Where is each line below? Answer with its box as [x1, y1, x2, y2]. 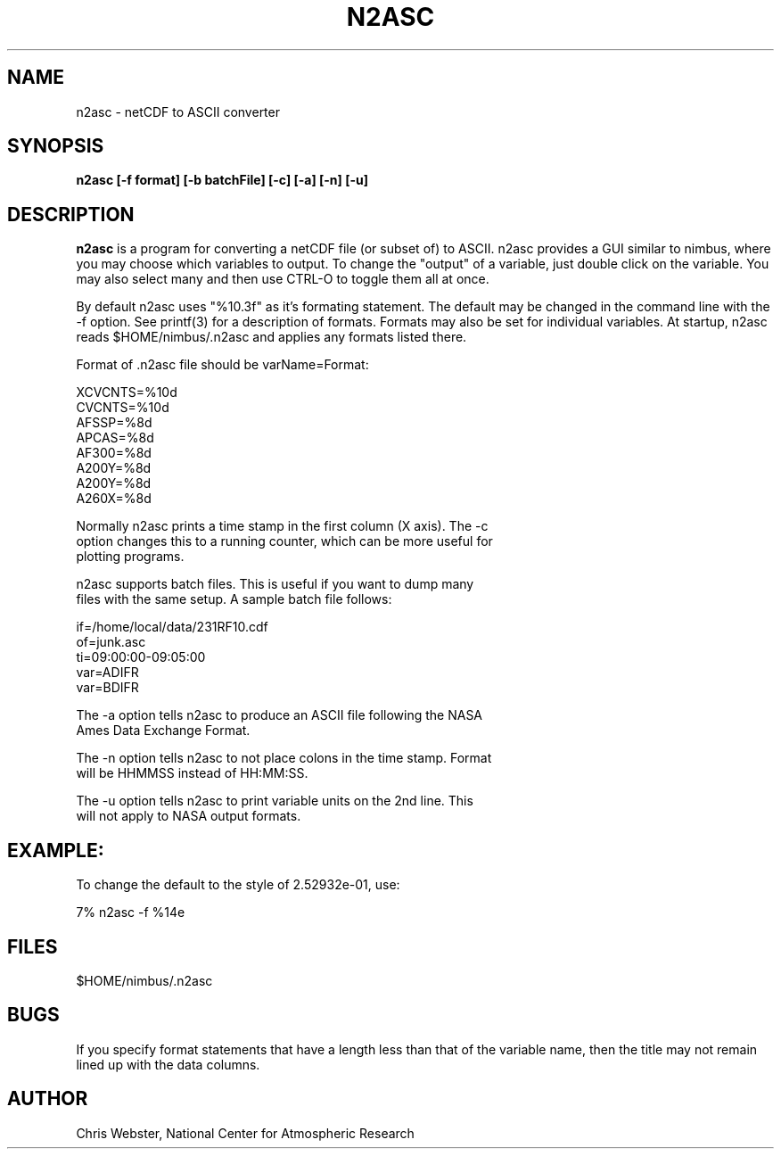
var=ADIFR [76, 665, 139, 681]
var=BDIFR [76, 680, 139, 696]
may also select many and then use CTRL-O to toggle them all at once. [76, 271, 489, 287]
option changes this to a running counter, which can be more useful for [76, 533, 493, 549]
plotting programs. [76, 549, 185, 565]
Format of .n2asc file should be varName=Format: [76, 357, 369, 373]
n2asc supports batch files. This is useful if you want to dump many [76, 576, 474, 592]
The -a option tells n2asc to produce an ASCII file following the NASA [76, 707, 483, 723]
